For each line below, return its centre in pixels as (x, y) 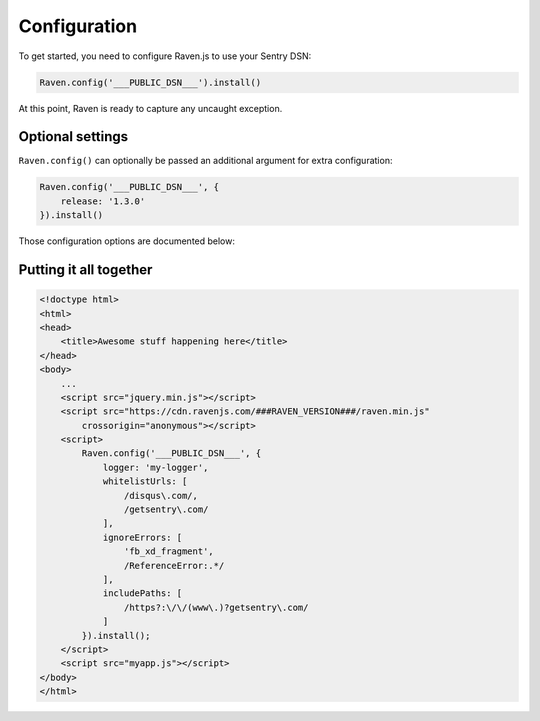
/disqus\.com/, (161, 495)
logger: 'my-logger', (155, 467)
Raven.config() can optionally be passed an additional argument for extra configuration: (205, 161)
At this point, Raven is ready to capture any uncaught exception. (150, 108)
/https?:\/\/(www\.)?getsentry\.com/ (216, 607)
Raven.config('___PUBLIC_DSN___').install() (150, 82)
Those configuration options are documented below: (126, 241)
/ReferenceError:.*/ (174, 565)
